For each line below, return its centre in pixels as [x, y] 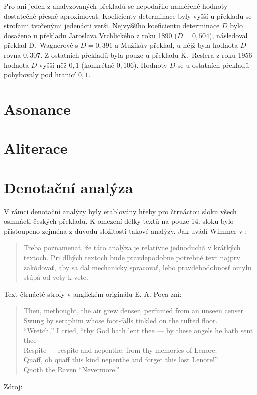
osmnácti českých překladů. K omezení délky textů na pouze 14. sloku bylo [119, 221]
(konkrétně [98, 65]
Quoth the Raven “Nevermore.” [71, 369]
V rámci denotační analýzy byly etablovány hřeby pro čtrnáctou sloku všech [120, 211]
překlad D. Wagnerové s [41, 45]
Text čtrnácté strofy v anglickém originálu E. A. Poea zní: [93, 294]
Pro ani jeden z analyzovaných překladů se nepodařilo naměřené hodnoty [116, 6]
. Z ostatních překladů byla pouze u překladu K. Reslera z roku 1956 [146, 55]
